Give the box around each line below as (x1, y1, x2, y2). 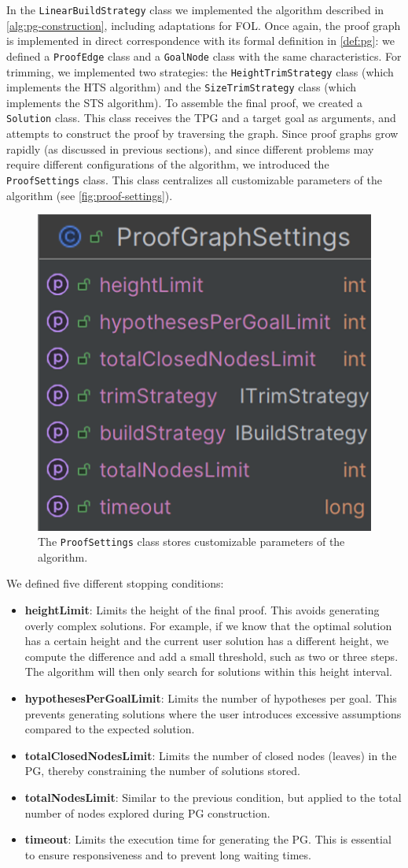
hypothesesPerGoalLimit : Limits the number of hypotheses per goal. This (24, 689, 397, 706)
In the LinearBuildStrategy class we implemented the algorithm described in (6, 2, 384, 17)
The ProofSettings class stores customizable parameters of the (38, 533, 345, 550)
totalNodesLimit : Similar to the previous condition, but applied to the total (24, 788, 402, 805)
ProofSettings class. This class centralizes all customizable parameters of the (6, 171, 382, 187)
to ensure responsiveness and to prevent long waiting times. (24, 846, 311, 862)
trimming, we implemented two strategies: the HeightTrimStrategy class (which (6, 63, 394, 80)
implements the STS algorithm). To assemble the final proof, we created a (6, 94, 362, 110)
